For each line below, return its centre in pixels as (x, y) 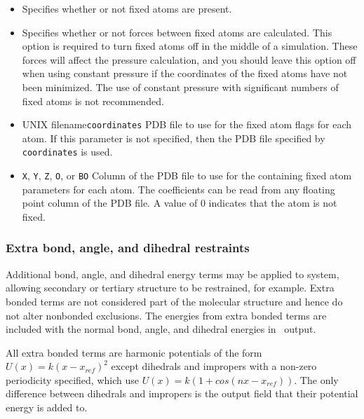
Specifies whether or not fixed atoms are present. (127, 8)
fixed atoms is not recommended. (93, 101)
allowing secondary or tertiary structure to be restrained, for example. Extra (170, 288)
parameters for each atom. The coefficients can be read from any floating (178, 189)
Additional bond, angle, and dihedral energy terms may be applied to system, (173, 274)
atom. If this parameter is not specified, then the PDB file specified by (174, 138)
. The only (316, 379)
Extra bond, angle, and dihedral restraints (128, 248)
